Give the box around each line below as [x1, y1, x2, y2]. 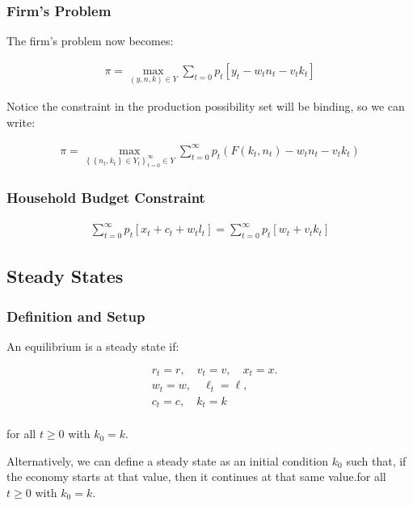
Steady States [6, 264, 124, 289]
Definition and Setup [6, 306, 145, 326]
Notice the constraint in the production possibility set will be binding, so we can [6, 98, 405, 115]
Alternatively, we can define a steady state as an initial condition [6, 452, 329, 469]
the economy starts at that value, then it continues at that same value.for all [6, 468, 386, 485]
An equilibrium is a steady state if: [6, 338, 179, 355]
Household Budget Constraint [6, 188, 205, 208]
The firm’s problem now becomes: [6, 32, 174, 49]
